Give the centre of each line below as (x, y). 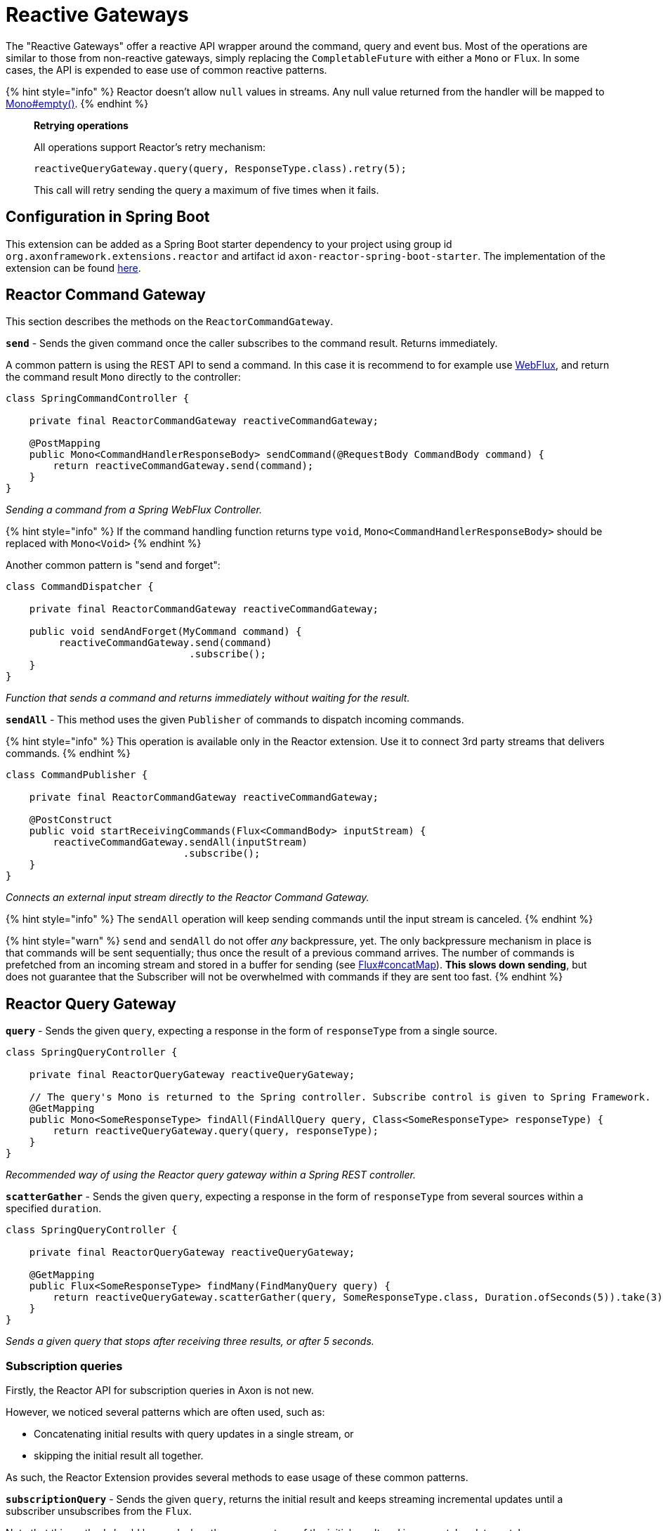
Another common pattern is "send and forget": (113, 565)
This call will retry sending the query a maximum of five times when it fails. (206, 190)
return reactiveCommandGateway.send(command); (183, 466)
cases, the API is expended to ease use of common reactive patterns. (166, 70)
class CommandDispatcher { (80, 587)
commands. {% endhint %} (68, 754)
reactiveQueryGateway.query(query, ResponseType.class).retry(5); (221, 168)
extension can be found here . (73, 268)
